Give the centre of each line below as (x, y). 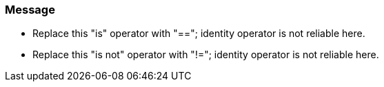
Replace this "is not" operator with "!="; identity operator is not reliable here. (206, 55)
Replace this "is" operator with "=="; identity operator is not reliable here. (199, 34)
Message (30, 10)
